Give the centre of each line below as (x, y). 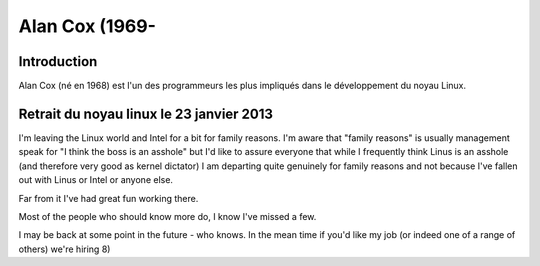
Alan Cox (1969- (87, 26)
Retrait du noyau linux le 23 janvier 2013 (146, 113)
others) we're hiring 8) (64, 249)
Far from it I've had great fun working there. (108, 198)
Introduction (58, 61)
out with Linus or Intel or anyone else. (96, 180)
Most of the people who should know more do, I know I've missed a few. (167, 216)
